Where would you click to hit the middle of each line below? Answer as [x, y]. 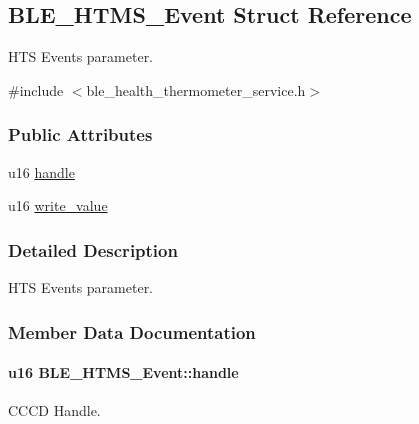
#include [36, 89]
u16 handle [41, 171]
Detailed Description [93, 249]
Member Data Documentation [132, 331]
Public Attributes [80, 134]
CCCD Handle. [54, 410]
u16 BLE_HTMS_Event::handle [123, 372]
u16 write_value [58, 205]
